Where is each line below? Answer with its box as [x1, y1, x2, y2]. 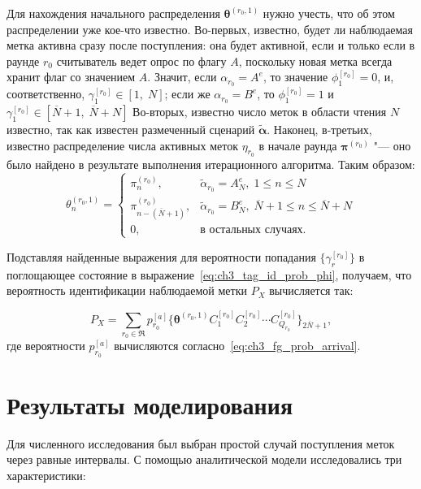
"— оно [373, 136, 411, 154]
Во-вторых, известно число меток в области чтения [132, 103, 387, 120]
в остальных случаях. [200, 223, 306, 236]
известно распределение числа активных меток [7, 136, 238, 154]
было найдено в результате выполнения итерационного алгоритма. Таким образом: [7, 155, 415, 172]
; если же [164, 85, 210, 102]
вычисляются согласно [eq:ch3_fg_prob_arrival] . [114, 337, 361, 354]
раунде [7, 52, 40, 69]
